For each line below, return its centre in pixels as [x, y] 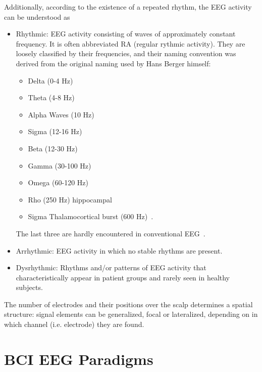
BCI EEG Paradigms [79, 359]
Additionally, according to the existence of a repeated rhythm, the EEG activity [128, 7]
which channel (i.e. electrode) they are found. [74, 324]
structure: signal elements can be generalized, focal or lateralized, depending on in [131, 314]
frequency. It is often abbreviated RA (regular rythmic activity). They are [130, 43]
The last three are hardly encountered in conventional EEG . [111, 233]
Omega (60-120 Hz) [58, 182]
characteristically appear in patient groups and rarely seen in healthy [123, 277]
